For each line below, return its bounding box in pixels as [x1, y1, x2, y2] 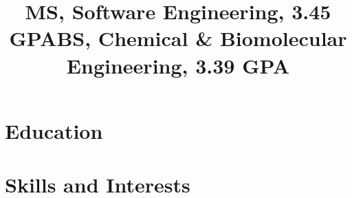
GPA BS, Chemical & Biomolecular [9, 24, 347, 52]
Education [5, 116, 103, 144]
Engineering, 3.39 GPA [66, 51, 290, 79]
